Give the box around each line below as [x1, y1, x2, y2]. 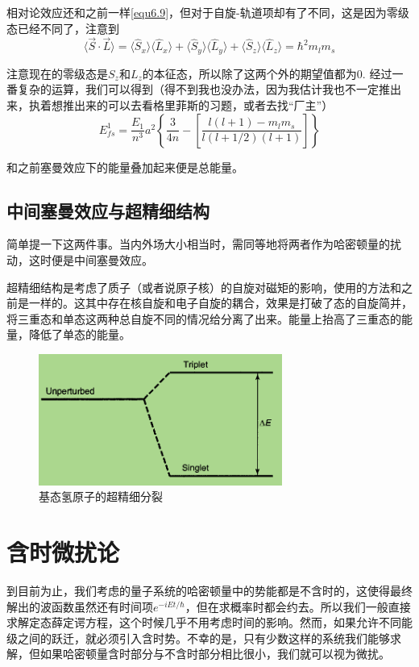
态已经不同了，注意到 [6, 19, 119, 36]
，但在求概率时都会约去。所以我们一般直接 [185, 598, 411, 615]
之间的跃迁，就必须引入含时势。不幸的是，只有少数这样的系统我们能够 [17, 629, 390, 646]
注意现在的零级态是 [6, 65, 108, 81]
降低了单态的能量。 [28, 326, 131, 343]
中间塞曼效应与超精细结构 [6, 198, 209, 223]
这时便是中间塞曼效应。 [28, 252, 153, 269]
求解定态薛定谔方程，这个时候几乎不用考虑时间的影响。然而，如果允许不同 [6, 614, 401, 631]
